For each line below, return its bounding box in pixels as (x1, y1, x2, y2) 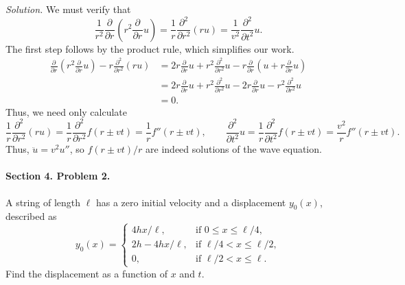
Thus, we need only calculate (5, 104, 128, 119)
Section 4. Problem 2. (5, 169, 111, 183)
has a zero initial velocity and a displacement (95, 195, 286, 209)
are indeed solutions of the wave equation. (146, 142, 322, 156)
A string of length (5, 195, 81, 209)
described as (5, 209, 57, 223)
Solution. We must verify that (5, 2, 131, 16)
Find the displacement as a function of (5, 266, 168, 280)
